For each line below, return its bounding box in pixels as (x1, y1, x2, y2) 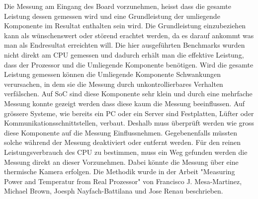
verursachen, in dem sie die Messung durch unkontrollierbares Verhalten (4, 78, 223, 89)
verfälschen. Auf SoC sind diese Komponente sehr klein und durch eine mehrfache (4, 88, 253, 99)
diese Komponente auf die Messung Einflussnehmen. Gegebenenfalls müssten (4, 127, 238, 137)
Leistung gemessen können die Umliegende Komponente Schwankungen (4, 69, 221, 79)
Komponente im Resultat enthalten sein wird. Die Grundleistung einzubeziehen (4, 20, 246, 31)
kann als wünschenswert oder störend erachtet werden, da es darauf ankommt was (4, 30, 254, 40)
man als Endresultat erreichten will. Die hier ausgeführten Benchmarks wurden (4, 40, 245, 50)
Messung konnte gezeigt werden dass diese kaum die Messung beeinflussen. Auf (4, 98, 245, 108)
